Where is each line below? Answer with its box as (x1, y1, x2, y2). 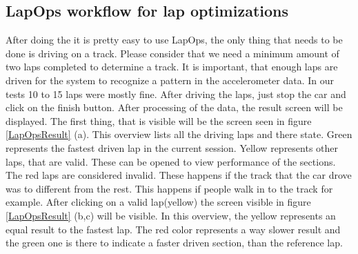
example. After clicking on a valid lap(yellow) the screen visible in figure (6, 195, 311, 209)
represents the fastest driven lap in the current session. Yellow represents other (6, 140, 339, 155)
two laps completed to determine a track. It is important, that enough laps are (6, 59, 338, 74)
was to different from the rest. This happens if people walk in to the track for (6, 181, 333, 195)
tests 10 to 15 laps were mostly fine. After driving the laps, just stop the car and (6, 86, 346, 101)
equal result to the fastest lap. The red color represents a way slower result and (6, 222, 341, 236)
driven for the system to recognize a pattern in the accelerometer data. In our (6, 72, 334, 87)
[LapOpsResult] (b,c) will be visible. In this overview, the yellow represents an (6, 208, 336, 222)
